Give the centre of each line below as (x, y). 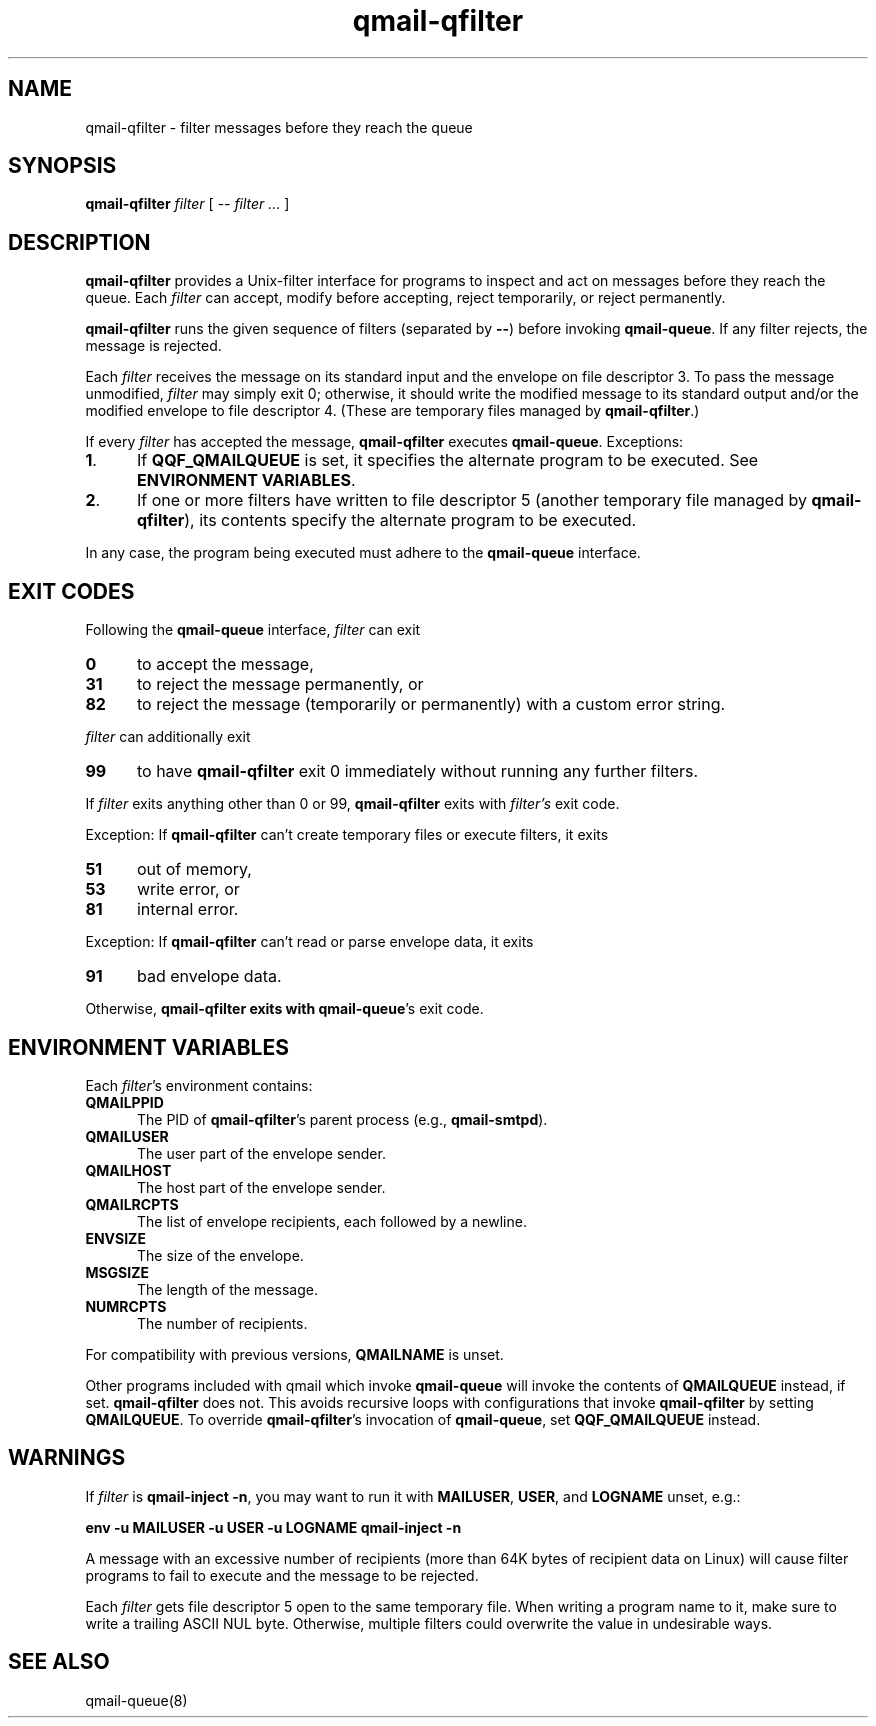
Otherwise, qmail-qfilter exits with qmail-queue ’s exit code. (284, 1009)
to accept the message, (225, 664)
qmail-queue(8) (136, 1700)
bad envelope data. (209, 976)
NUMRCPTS (126, 1306)
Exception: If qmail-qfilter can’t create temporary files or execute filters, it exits (347, 835)
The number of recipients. (222, 1323)
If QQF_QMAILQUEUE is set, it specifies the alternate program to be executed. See (447, 460)
